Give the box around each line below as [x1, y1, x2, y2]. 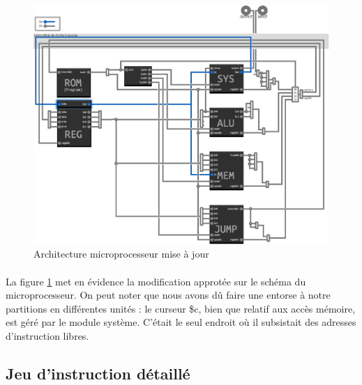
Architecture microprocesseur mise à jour [33, 246, 209, 261]
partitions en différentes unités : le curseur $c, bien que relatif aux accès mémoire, [6, 301, 356, 315]
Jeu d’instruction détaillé [6, 362, 190, 384]
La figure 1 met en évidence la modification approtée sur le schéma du [6, 274, 306, 288]
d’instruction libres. [6, 329, 89, 343]
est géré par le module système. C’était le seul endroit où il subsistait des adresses [6, 315, 356, 329]
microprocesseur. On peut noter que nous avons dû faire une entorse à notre [6, 288, 331, 302]
